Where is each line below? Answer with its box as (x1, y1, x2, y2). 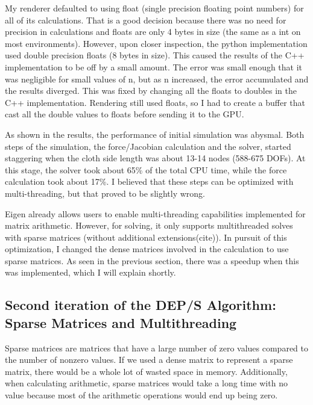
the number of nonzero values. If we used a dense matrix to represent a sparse (5, 353, 293, 366)
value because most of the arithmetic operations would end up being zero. (5, 389, 278, 401)
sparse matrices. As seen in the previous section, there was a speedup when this (5, 254, 299, 267)
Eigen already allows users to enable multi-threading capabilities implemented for (5, 207, 306, 220)
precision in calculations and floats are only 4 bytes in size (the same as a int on (5, 25, 301, 38)
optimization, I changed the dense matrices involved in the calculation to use (5, 243, 289, 255)
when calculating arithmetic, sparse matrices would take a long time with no (5, 377, 288, 389)
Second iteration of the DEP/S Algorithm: (5, 295, 276, 314)
